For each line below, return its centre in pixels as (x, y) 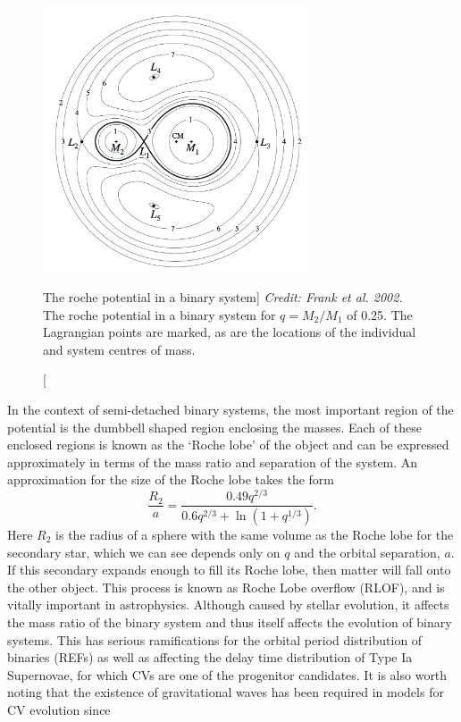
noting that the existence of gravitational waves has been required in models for (226, 692)
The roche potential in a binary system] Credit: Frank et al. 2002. (223, 297)
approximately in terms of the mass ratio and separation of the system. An (213, 462)
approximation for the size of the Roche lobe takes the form (171, 479)
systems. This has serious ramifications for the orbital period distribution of (215, 639)
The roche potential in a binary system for (159, 314)
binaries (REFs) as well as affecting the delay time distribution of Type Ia (210, 657)
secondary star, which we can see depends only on (144, 552)
